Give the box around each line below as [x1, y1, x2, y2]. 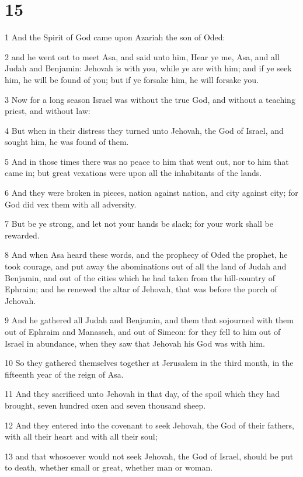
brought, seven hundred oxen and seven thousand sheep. [5, 399, 206, 411]
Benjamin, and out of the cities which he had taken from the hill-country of [5, 271, 276, 284]
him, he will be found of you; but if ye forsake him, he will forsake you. [5, 73, 259, 85]
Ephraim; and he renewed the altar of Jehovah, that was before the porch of [5, 283, 277, 295]
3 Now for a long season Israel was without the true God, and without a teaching [5, 93, 295, 105]
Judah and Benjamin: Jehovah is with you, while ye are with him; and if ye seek [5, 62, 292, 74]
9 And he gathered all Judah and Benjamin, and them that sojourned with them [5, 314, 294, 326]
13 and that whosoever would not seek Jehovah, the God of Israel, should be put [5, 450, 294, 462]
